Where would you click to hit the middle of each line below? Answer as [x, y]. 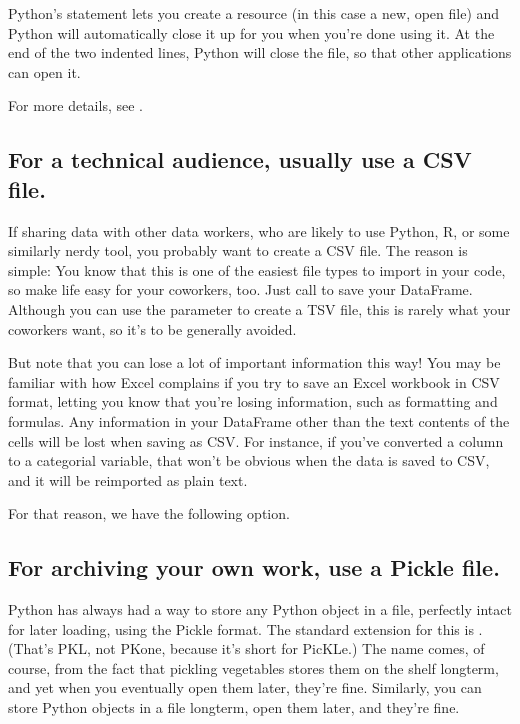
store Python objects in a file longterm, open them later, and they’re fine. [234, 707]
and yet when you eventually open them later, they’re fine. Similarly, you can [245, 687]
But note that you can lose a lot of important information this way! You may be [254, 362]
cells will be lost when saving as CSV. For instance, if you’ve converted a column [256, 440]
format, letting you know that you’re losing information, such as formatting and [253, 401]
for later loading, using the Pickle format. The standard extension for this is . [245, 628]
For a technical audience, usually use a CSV [240, 159]
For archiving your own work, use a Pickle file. [254, 567]
